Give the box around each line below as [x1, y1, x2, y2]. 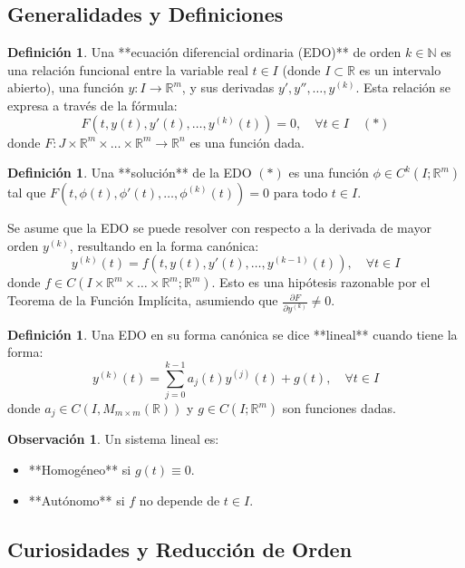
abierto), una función [7, 78, 124, 97]
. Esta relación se [355, 78, 451, 97]
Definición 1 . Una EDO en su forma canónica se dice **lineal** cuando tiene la [7, 324, 458, 343]
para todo [273, 183, 328, 202]
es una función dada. [189, 132, 305, 151]
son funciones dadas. [282, 399, 396, 418]
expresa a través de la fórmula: [7, 95, 178, 114]
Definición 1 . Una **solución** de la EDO [7, 163, 252, 182]
